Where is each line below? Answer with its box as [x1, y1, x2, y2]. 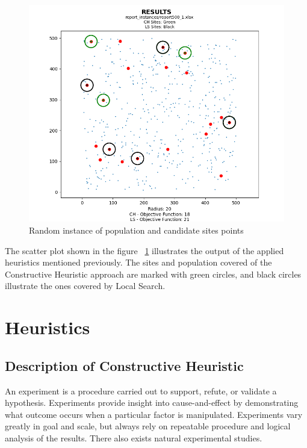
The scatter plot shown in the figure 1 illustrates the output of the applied [5, 244, 284, 257]
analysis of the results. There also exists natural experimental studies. [5, 431, 262, 444]
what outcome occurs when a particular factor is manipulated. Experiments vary [5, 408, 303, 420]
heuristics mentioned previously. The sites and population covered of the [5, 256, 272, 269]
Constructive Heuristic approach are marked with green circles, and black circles [5, 267, 302, 280]
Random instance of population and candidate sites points [29, 223, 244, 236]
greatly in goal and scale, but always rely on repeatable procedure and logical [5, 420, 291, 432]
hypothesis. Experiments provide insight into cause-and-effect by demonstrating [5, 396, 299, 409]
